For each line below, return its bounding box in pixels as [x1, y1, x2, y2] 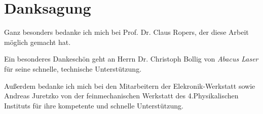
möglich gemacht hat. [4, 36, 71, 47]
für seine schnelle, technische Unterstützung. [4, 63, 142, 74]
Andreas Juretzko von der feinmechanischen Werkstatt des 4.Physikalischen [4, 90, 239, 101]
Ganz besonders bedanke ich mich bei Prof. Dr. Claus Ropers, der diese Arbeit [4, 27, 249, 37]
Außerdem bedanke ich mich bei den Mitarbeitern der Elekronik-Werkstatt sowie [4, 80, 255, 91]
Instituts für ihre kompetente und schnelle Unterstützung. [4, 100, 183, 110]
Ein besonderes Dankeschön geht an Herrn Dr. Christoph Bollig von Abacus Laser [4, 53, 258, 64]
